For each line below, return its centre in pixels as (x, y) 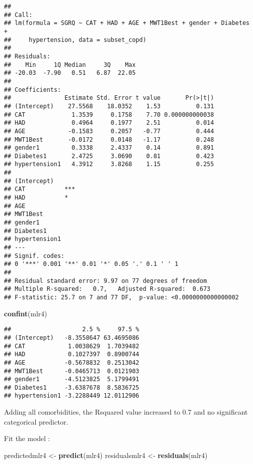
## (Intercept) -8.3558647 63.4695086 (72, 338)
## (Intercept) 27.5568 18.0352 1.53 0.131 (109, 106)
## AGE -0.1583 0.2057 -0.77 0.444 (109, 131)
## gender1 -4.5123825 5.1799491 (72, 379)
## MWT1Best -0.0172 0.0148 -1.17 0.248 (109, 139)
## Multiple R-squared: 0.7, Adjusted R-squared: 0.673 (107, 289)
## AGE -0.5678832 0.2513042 (72, 362)
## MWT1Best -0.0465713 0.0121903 (72, 371)
